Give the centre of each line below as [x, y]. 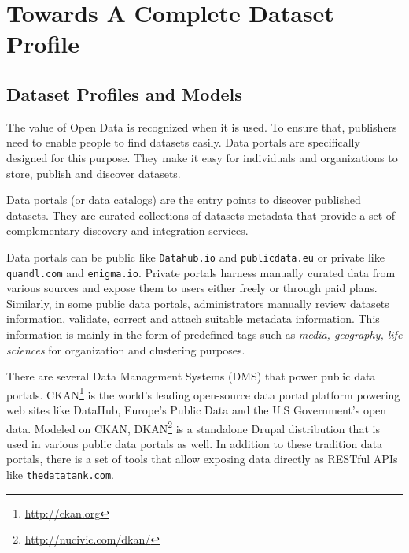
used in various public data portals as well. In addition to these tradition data [195, 443]
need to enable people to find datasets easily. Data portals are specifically [183, 142]
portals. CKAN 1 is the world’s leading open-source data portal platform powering [203, 393]
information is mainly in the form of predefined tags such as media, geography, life [204, 334]
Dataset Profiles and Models [124, 93]
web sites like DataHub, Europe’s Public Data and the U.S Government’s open [197, 410]
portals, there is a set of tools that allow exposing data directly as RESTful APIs [202, 459]
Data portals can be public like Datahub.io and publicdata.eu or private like [195, 256]
